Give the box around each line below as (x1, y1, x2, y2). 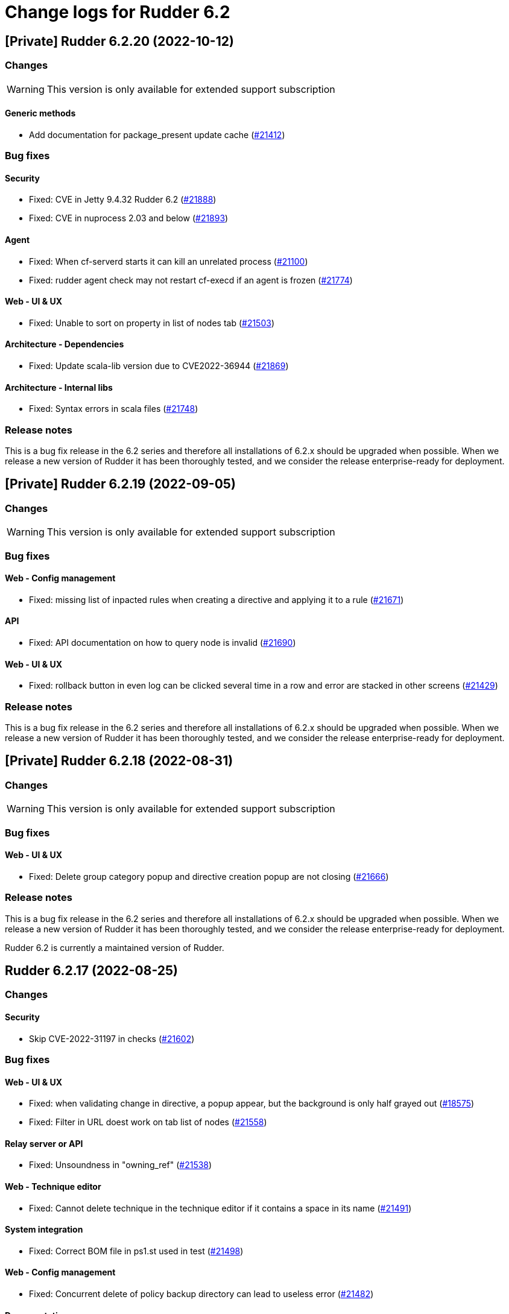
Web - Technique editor (5, 1181, 101, 1192)
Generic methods (5, 108, 76, 119)
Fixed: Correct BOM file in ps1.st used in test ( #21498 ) (29, 1245, 244, 1256)
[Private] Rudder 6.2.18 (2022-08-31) (5, 753, 233, 769)
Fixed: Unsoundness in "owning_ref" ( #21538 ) (29, 1160, 212, 1170)
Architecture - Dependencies (5, 339, 124, 350)
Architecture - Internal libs (5, 382, 113, 393)
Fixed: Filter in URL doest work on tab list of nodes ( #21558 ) (29, 1117, 267, 1128)
